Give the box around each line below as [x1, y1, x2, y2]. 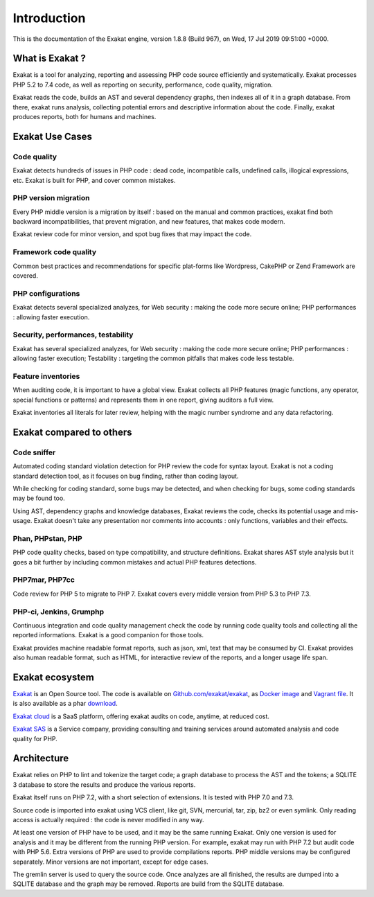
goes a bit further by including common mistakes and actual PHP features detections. [12, 558, 257, 566]
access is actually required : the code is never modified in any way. [12, 816, 204, 824]
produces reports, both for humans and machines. [12, 113, 157, 121]
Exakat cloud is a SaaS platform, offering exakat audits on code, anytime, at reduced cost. [12, 712, 270, 720]
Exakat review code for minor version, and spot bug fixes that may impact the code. [12, 230, 252, 238]
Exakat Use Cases [12, 130, 93, 142]
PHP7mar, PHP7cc [12, 575, 75, 585]
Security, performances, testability [12, 330, 134, 339]
